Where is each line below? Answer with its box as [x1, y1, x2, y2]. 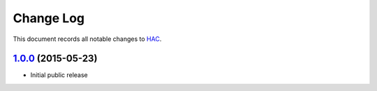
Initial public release [30, 71, 89, 79]
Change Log [13, 10, 85, 26]
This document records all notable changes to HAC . [13, 35, 162, 43]
